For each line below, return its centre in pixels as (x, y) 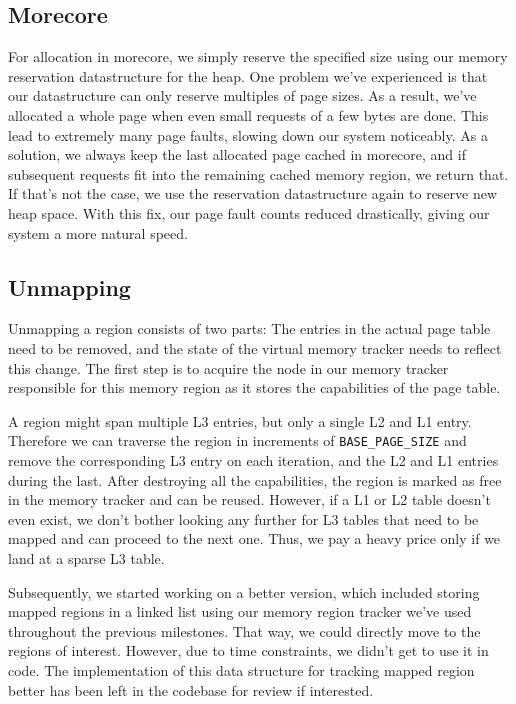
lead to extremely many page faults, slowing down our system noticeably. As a (248, 134)
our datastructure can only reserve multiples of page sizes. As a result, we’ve (242, 95)
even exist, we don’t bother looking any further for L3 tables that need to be (243, 518)
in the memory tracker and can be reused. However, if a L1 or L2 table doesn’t (249, 499)
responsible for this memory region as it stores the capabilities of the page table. (254, 387)
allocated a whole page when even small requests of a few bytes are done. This (248, 114)
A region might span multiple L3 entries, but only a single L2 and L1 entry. (240, 420)
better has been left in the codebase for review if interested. (191, 689)
